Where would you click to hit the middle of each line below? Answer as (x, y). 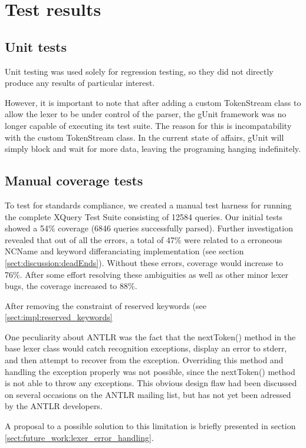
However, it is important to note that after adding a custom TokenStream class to (153, 102)
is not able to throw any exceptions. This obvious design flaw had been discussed (151, 383)
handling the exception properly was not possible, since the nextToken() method (150, 371)
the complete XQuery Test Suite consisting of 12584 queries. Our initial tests (144, 216)
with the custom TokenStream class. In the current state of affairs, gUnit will (144, 137)
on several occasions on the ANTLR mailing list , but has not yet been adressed (148, 394)
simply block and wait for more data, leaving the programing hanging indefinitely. (153, 149)
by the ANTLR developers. (54, 406)
